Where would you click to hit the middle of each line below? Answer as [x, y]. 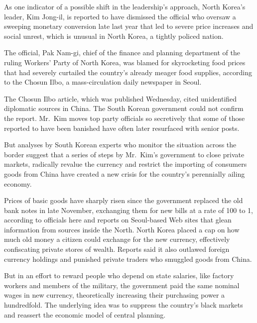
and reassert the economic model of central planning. [85, 314]
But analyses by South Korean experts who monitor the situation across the [120, 145]
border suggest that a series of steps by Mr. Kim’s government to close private [124, 154]
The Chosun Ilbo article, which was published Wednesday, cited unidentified [121, 98]
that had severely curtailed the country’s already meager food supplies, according [128, 72]
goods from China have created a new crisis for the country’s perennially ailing [125, 173]
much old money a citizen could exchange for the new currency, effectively [117, 239]
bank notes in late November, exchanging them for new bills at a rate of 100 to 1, [128, 210]
